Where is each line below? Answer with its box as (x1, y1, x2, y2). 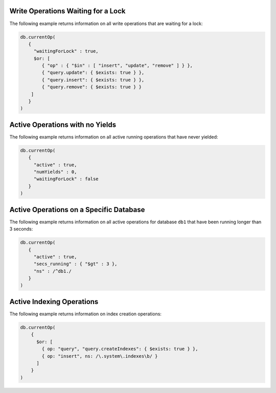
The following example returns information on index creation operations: (9, 311, 162, 317)
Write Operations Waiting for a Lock (9, 7, 126, 15)
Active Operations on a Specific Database (9, 205, 145, 214)
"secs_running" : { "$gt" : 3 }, (33, 261, 118, 267)
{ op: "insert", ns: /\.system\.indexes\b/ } (41, 353, 158, 359)
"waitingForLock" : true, (33, 49, 99, 54)
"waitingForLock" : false (33, 176, 99, 182)
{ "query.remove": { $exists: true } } (41, 84, 142, 90)
